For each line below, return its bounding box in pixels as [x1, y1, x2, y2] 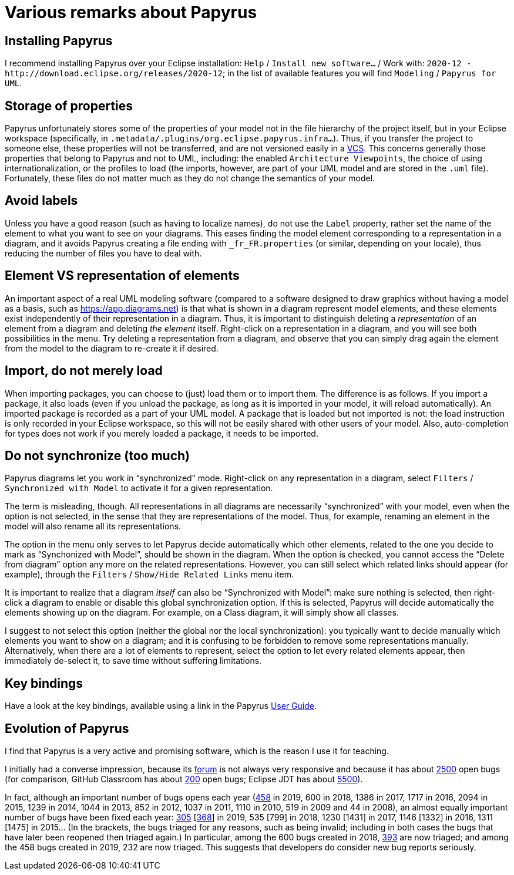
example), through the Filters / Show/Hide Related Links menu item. [5, 569, 294, 580]
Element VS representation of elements [5, 268, 240, 283]
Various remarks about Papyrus [5, 2, 257, 22]
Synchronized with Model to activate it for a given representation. [5, 483, 273, 494]
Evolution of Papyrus [5, 721, 129, 736]
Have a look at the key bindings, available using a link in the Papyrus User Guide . [5, 701, 317, 711]
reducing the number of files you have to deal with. [5, 248, 202, 258]
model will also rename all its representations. [5, 521, 182, 532]
